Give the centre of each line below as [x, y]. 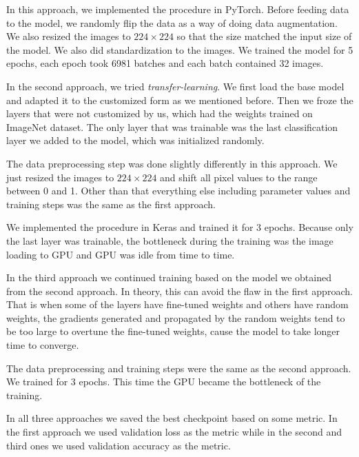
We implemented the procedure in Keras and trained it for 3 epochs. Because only [180, 227]
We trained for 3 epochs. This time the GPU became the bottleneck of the [164, 382]
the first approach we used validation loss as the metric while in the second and [174, 432]
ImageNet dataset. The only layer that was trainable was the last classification [172, 126]
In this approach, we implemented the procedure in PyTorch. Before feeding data [178, 9]
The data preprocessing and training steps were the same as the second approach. [179, 368]
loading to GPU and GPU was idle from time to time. [121, 254]
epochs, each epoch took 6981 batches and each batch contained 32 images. [165, 63]
